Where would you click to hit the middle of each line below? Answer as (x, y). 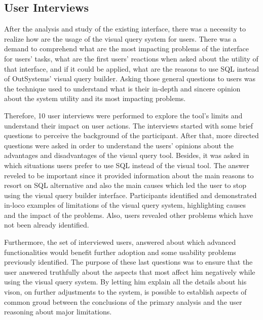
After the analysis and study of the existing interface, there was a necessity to (125, 29)
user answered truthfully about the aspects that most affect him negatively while (130, 271)
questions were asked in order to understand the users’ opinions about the (119, 145)
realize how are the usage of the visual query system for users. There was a (120, 38)
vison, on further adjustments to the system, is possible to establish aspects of (125, 292)
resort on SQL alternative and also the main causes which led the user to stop (125, 185)
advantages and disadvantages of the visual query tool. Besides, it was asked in (127, 155)
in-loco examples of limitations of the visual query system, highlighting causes (125, 205)
